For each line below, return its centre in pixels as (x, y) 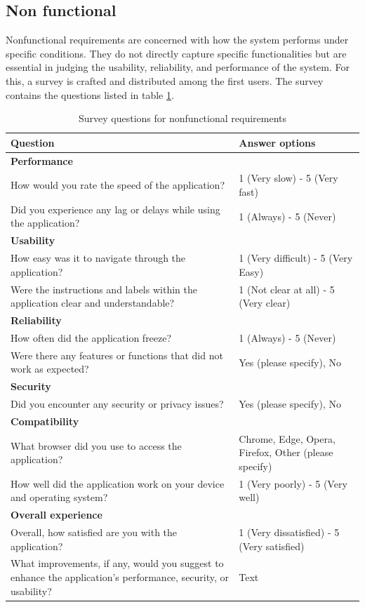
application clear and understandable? (93, 303)
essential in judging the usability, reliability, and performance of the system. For (178, 67)
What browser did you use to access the (96, 445)
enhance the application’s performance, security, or (120, 577)
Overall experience (57, 515)
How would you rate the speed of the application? (118, 185)
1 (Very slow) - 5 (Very (288, 178)
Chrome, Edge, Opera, (287, 438)
